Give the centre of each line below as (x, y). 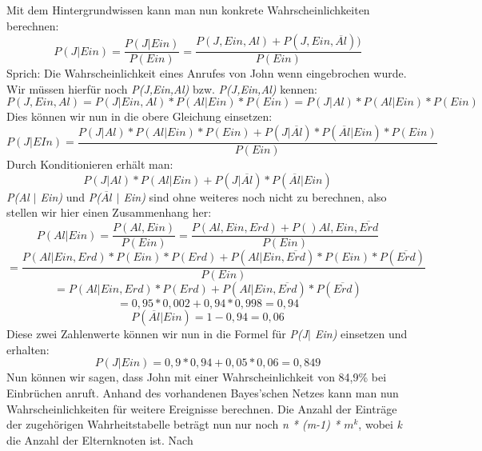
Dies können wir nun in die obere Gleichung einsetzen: (139, 116)
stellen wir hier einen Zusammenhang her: (109, 212)
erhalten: (28, 349)
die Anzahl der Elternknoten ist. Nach (100, 439)
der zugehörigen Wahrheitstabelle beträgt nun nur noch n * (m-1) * (173, 424)
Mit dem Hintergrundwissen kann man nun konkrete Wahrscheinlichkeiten (188, 10)
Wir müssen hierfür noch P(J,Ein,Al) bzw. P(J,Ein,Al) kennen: (162, 88)
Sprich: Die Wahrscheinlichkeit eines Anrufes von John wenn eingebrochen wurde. (207, 73)
